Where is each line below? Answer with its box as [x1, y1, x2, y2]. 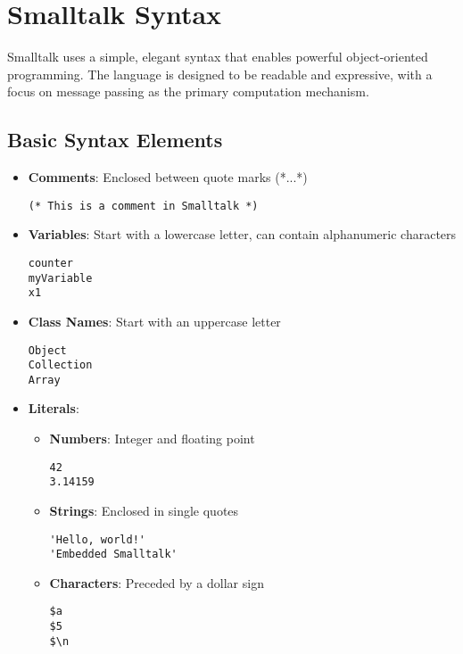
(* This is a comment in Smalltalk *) [28, 199, 259, 212]
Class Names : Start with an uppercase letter [28, 311, 281, 330]
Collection [28, 359, 93, 372]
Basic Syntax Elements [7, 126, 223, 153]
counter [28, 256, 73, 269]
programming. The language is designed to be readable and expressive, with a [7, 64, 433, 83]
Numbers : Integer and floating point [49, 429, 255, 448]
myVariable [28, 271, 93, 285]
